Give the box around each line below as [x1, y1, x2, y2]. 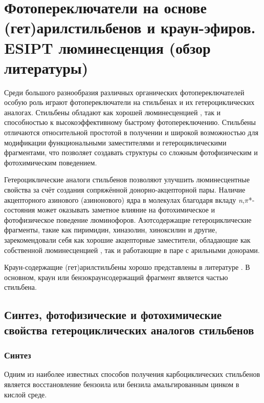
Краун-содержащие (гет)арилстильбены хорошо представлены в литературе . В [4, 262, 250, 272]
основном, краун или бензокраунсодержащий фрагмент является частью [4, 271, 228, 282]
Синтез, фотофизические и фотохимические [4, 307, 222, 323]
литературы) [4, 57, 89, 78]
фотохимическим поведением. [4, 157, 97, 167]
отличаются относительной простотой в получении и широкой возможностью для [4, 127, 258, 138]
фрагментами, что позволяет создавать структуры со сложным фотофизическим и [4, 147, 258, 158]
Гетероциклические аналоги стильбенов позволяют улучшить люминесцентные [4, 174, 250, 185]
